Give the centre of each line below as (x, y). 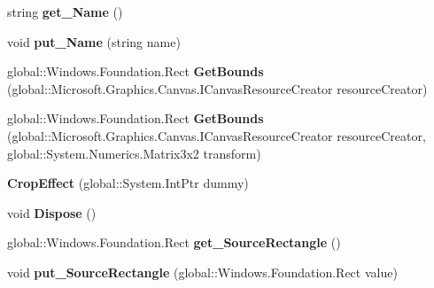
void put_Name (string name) (94, 41)
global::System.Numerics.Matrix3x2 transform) (134, 153)
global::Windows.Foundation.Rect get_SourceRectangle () (174, 242)
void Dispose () (52, 212)
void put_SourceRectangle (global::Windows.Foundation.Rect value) (202, 272)
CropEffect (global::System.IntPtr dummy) (128, 183)
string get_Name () (65, 12)
